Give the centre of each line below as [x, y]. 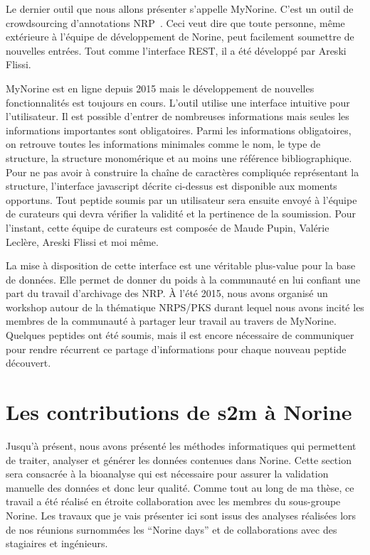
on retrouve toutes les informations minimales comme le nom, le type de [163, 144]
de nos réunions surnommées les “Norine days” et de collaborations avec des [171, 529]
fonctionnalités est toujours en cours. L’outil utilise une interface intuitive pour [178, 102]
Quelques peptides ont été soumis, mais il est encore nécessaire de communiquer [180, 335]
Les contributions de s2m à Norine [179, 412]
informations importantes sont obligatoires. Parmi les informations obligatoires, [179, 130]
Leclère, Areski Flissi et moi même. [82, 241]
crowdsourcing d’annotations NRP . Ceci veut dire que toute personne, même [175, 22]
